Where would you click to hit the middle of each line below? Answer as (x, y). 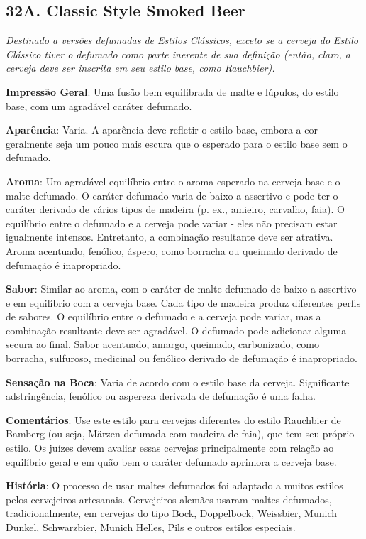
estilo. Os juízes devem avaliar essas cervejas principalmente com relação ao (170, 448)
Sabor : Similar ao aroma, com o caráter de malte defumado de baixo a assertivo (181, 289)
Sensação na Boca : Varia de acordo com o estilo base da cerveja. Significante (178, 382)
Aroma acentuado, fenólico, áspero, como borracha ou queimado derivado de (172, 250)
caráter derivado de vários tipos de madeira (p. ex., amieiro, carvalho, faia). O (175, 209)
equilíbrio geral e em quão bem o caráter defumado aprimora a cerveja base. (171, 461)
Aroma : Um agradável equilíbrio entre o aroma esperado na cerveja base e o (173, 181)
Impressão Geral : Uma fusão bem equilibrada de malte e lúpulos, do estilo (172, 91)
